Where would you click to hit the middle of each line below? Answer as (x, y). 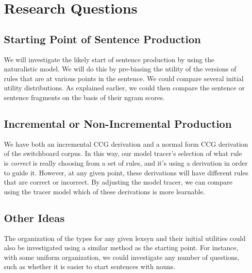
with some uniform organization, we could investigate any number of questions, (122, 257)
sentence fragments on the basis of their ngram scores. (84, 97)
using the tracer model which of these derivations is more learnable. (105, 191)
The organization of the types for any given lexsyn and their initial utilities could (125, 238)
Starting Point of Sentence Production (102, 39)
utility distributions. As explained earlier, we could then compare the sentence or (124, 88)
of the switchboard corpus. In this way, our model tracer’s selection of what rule (123, 153)
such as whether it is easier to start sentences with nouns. (90, 266)
